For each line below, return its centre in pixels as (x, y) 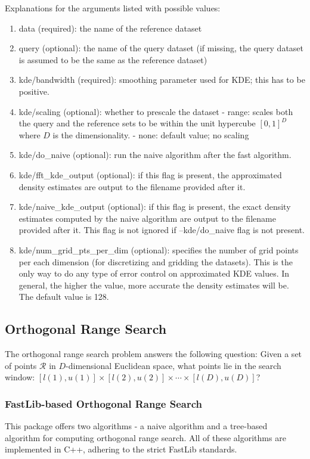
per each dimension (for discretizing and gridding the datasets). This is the (156, 261)
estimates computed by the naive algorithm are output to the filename (147, 218)
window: (20, 377)
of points (21, 365)
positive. (34, 91)
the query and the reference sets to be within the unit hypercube (137, 123)
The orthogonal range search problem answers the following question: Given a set (154, 354)
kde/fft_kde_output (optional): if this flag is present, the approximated (150, 174)
